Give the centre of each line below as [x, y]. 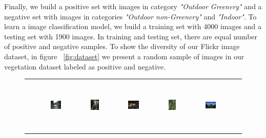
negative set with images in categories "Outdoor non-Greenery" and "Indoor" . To [130, 16]
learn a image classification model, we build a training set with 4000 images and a [133, 26]
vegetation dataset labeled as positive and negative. [85, 66]
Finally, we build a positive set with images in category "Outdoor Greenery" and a [133, 6]
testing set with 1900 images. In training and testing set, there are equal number [131, 36]
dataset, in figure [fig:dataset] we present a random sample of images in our [124, 56]
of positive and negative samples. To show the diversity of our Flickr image [122, 46]
